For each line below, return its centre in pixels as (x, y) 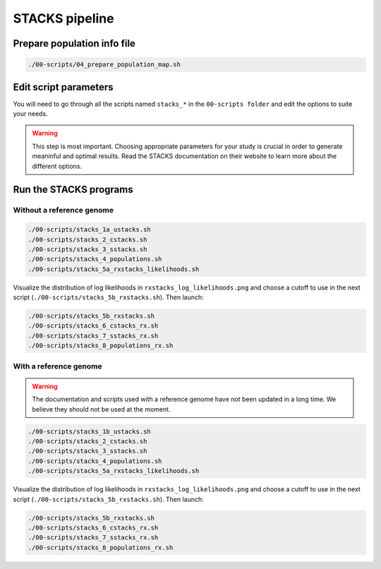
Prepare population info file (74, 43)
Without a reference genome (64, 210)
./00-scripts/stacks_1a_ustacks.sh (89, 230)
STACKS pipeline (64, 18)
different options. (57, 166)
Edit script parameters (63, 87)
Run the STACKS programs (73, 190)
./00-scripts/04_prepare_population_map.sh (104, 65)
